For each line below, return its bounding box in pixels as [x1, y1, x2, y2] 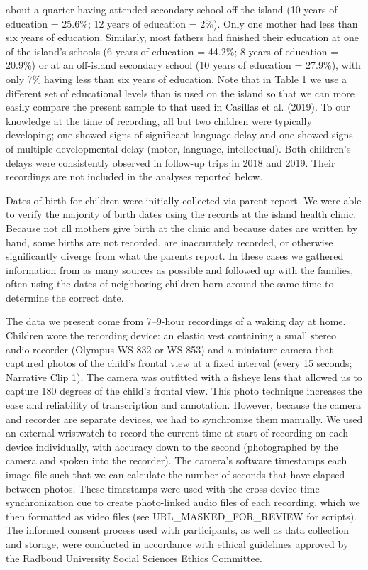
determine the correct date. [6, 290, 124, 305]
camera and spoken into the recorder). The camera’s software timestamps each [6, 453, 347, 468]
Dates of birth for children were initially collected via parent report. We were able [6, 192, 362, 207]
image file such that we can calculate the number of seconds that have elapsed [6, 467, 345, 481]
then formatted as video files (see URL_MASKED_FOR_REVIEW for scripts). [6, 508, 357, 523]
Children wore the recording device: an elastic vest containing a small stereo [6, 328, 336, 343]
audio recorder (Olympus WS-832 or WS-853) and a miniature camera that [6, 341, 333, 356]
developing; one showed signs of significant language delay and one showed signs [6, 127, 353, 142]
